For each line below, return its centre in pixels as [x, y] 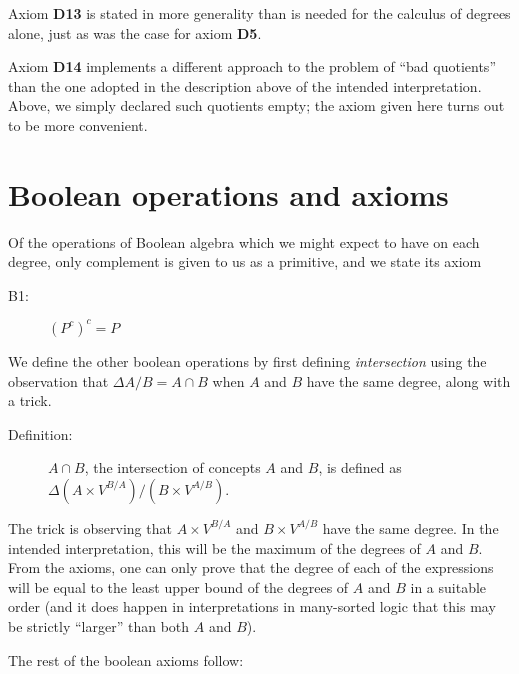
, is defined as [360, 467]
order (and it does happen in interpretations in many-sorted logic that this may [252, 606]
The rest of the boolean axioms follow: [126, 659]
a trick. [30, 400]
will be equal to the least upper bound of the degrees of [178, 586]
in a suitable [448, 586]
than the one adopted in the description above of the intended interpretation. [245, 85]
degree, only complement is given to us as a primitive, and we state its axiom [245, 261]
